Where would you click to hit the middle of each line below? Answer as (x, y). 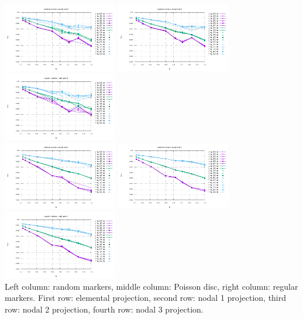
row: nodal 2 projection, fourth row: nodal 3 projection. (104, 309)
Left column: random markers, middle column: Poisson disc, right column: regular (151, 286)
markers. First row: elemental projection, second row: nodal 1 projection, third (146, 298)
